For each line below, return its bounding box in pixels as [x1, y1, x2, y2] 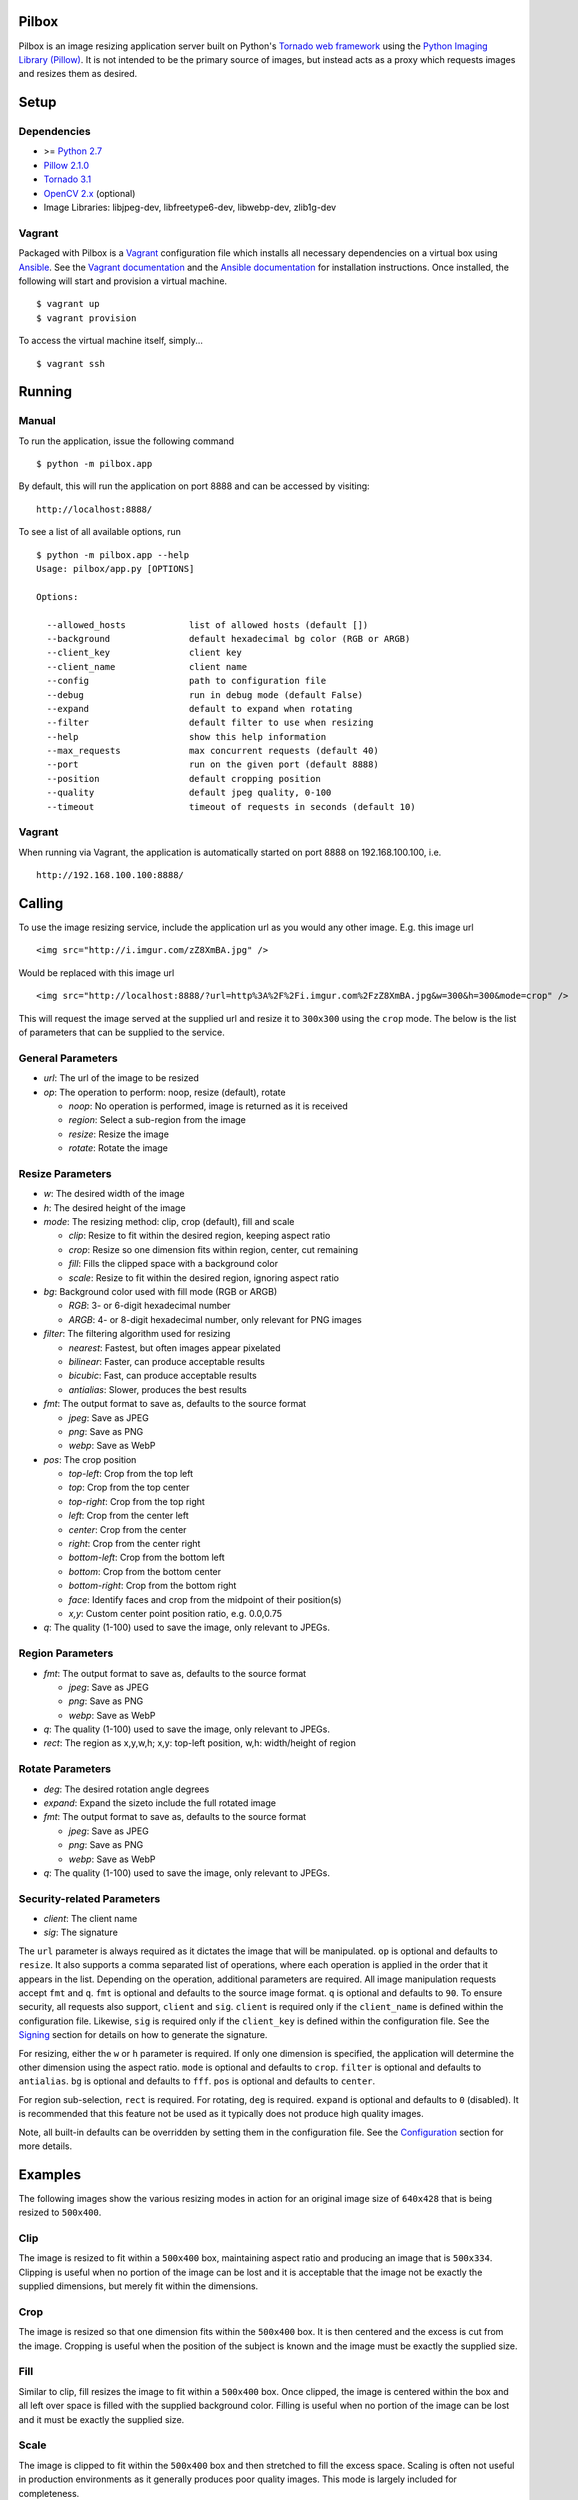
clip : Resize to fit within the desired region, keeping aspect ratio [68, 1230, 331, 1242]
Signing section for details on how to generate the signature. [18, 2029, 268, 2041]
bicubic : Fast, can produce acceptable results [68, 1370, 257, 1382]
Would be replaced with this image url [18, 966, 175, 979]
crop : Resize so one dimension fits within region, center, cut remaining [68, 1243, 359, 1255]
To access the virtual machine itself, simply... [18, 335, 204, 347]
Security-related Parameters [18, 1891, 161, 1905]
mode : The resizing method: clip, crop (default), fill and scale [43, 1216, 295, 1228]
